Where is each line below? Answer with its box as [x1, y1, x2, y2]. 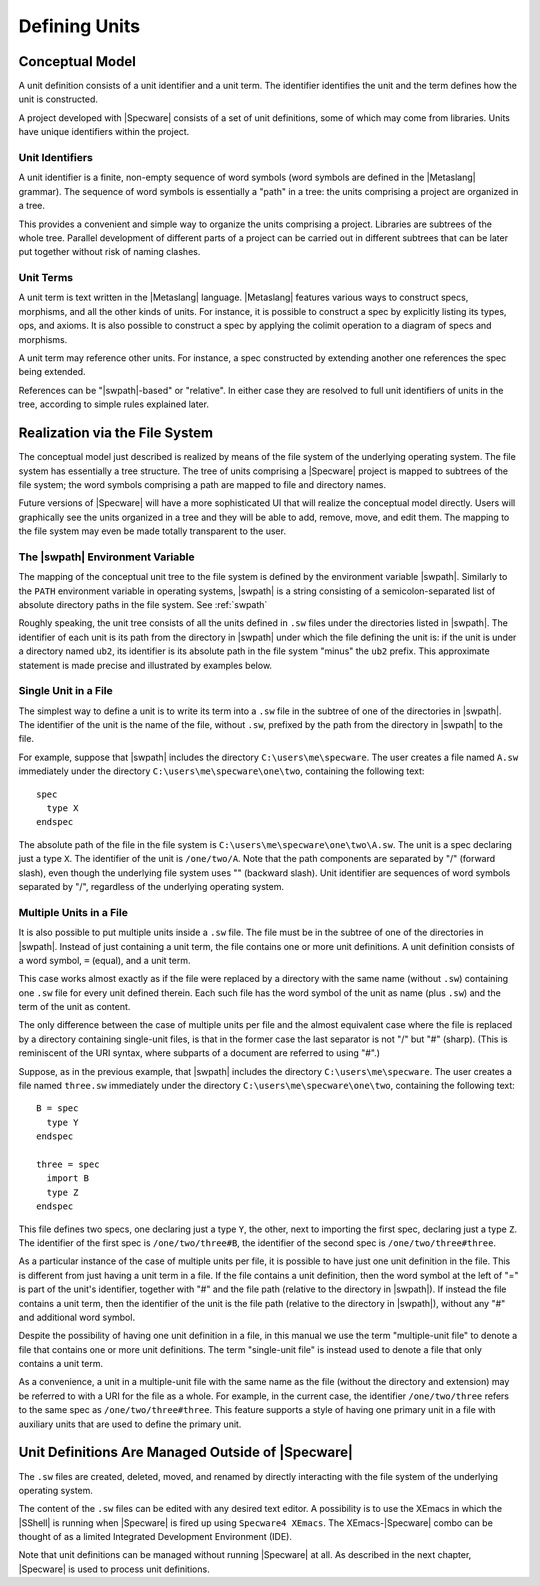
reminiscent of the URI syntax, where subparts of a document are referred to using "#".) [18, 1047, 380, 1059]
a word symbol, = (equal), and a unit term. [18, 954, 191, 966]
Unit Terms [18, 271, 74, 285]
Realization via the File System [18, 425, 214, 442]
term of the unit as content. [18, 1001, 131, 1013]
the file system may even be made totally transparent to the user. [18, 525, 287, 537]
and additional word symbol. [18, 1311, 135, 1323]
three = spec [36, 1158, 100, 1170]
